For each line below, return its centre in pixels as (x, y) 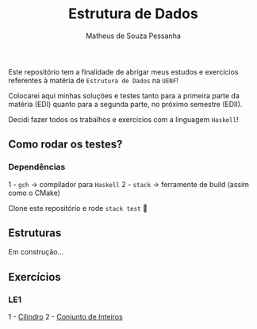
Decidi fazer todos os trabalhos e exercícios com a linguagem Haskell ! (124, 119)
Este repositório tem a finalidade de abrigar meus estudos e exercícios (123, 71)
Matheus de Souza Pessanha (133, 36)
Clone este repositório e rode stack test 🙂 (78, 208)
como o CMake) (35, 193)
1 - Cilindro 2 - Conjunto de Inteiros (65, 317)
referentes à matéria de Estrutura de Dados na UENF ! (93, 80)
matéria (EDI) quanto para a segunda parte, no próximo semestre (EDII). (125, 104)
